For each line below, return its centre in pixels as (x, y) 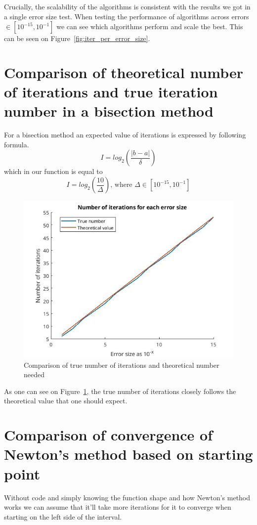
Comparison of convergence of (108, 435)
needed (34, 374)
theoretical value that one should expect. (66, 401)
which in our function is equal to (53, 171)
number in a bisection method (109, 111)
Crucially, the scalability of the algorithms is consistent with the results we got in (127, 6)
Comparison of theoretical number (124, 72)
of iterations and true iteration (111, 92)
